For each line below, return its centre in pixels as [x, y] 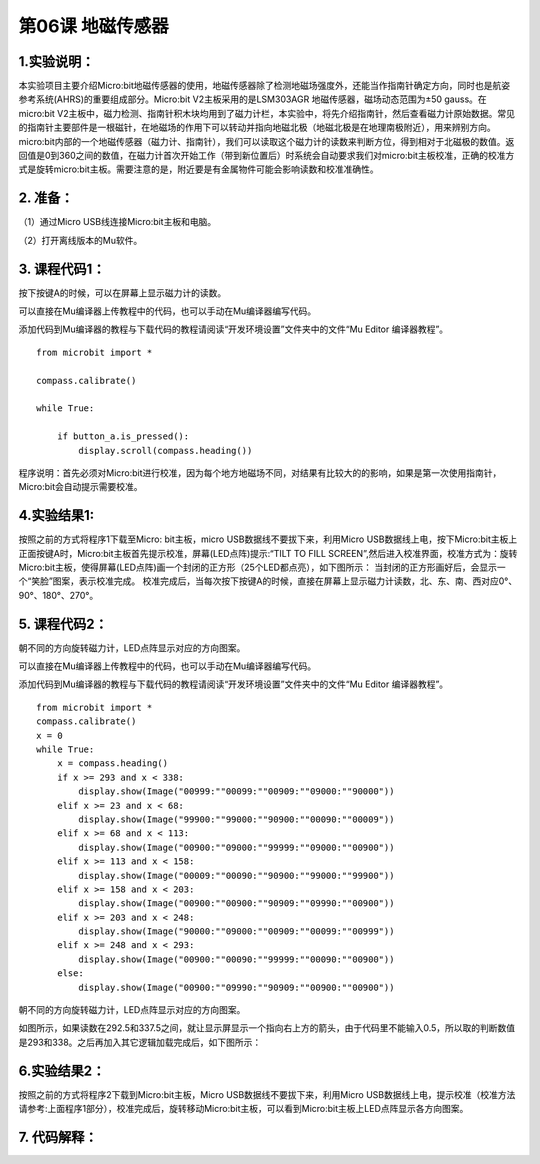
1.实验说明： [56, 61]
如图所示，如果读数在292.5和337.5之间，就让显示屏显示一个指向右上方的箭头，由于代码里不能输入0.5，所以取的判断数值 [267, 1028]
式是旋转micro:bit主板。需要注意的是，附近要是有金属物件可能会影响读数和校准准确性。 [198, 169]
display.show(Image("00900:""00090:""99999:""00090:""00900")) [236, 959]
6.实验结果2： [62, 1070]
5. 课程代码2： [63, 623]
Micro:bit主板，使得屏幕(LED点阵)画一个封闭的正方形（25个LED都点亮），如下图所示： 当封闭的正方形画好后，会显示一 [262, 567]
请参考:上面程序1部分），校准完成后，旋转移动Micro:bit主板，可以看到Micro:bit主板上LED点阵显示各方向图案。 [243, 1109]
